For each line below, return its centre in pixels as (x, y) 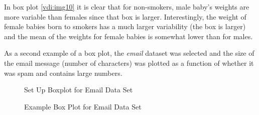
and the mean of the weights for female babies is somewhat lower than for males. (128, 36)
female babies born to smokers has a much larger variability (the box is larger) (125, 26)
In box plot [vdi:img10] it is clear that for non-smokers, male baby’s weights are (127, 7)
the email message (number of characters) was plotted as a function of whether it (129, 63)
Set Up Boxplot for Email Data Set (79, 90)
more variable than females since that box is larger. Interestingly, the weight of (125, 16)
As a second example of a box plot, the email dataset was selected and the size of (129, 53)
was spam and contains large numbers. (63, 73)
